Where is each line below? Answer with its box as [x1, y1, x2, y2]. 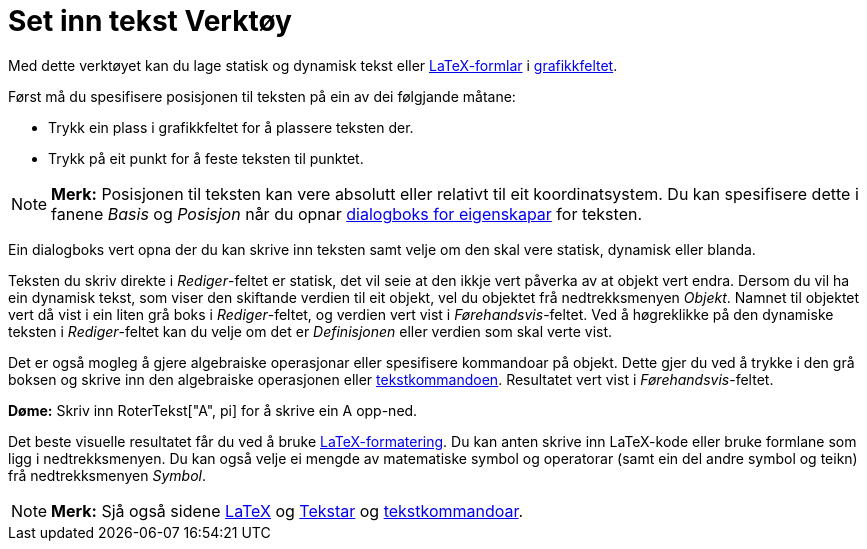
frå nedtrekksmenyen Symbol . [8, 466, 206, 484]
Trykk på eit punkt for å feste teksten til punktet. [48, 149, 364, 167]
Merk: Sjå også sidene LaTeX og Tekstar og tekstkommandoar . [51, 500, 524, 521]
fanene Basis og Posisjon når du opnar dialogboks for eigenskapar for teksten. [51, 203, 643, 224]
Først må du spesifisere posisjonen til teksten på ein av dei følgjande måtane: [8, 87, 516, 105]
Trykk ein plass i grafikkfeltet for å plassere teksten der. [48, 118, 414, 136]
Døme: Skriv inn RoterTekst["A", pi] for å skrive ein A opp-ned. [8, 401, 418, 419]
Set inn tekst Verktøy [8, 4, 292, 38]
